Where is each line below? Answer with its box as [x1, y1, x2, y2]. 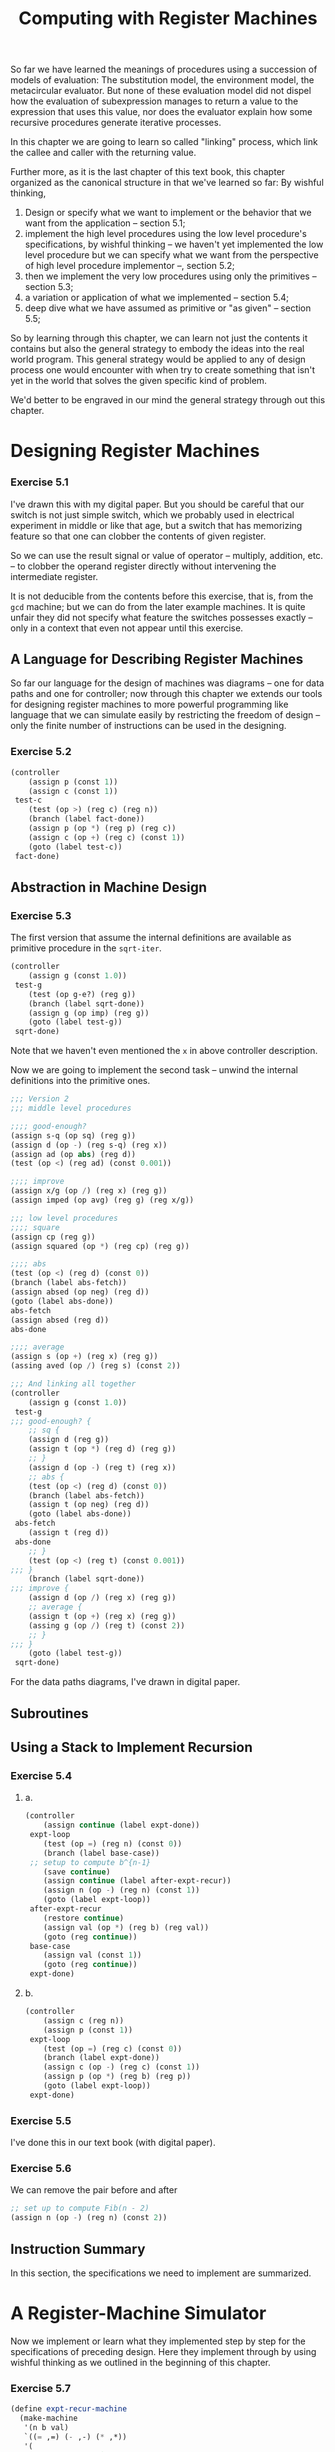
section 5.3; [24, 281, 74, 293]
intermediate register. [10, 570, 99, 582]
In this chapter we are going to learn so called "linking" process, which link [10, 136, 318, 148]
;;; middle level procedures [10, 1103, 132, 1114]
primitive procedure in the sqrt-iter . [10, 942, 162, 954]
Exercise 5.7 [10, 2381, 72, 2395]
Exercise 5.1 [10, 475, 69, 489]
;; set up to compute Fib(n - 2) [10, 2203, 150, 2214]
